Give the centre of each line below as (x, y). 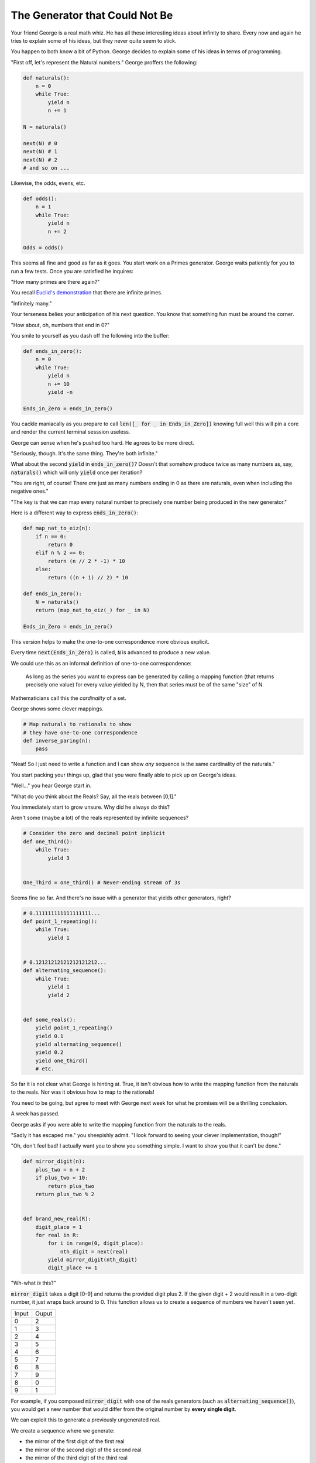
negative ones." (30, 491)
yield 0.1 (49, 1036)
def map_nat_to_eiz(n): (57, 528)
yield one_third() (62, 1060)
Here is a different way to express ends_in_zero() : (75, 513)
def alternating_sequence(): (65, 971)
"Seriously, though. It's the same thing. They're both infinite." (84, 453)
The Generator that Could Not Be (92, 15)
